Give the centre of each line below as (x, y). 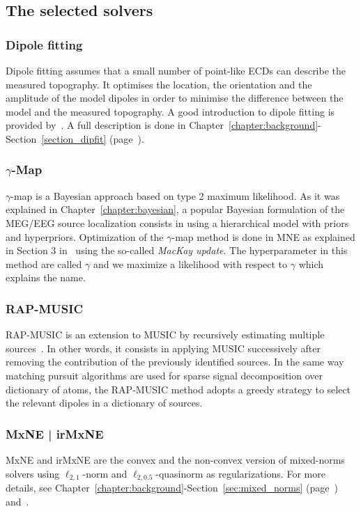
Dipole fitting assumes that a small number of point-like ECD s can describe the (176, 70)
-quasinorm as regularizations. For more (240, 473)
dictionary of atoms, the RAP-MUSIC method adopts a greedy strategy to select (178, 389)
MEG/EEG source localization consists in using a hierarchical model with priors (177, 222)
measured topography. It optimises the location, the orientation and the (159, 84)
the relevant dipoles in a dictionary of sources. (104, 403)
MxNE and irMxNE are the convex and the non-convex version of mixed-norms (175, 459)
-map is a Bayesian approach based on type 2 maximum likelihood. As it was (175, 195)
